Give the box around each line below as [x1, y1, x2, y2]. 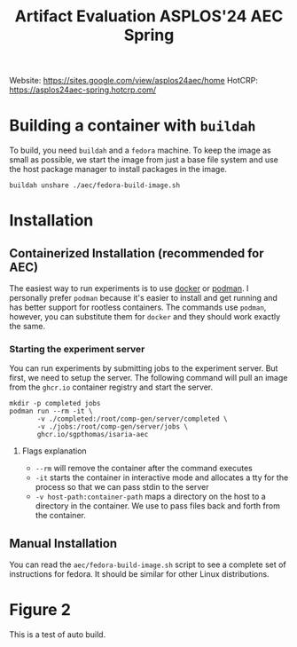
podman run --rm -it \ [9, 406, 93, 416]
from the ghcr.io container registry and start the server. [9, 382, 214, 392]
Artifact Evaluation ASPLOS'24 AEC [14, 6, 284, 27]
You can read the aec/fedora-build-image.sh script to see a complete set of [9, 559, 286, 570]
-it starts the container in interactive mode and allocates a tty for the [35, 472, 289, 483]
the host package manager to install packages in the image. [9, 164, 228, 175]
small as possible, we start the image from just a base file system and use [9, 154, 279, 165]
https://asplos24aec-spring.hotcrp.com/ [9, 84, 157, 95]
